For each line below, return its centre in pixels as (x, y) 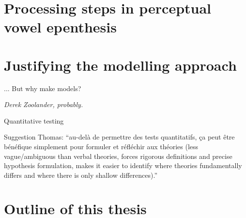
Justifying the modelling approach (120, 65)
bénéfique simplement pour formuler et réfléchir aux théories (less (101, 147)
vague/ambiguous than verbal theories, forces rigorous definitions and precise (118, 156)
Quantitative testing (34, 120)
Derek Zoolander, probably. (44, 104)
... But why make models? (43, 88)
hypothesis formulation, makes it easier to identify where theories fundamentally (123, 165)
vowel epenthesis (60, 27)
